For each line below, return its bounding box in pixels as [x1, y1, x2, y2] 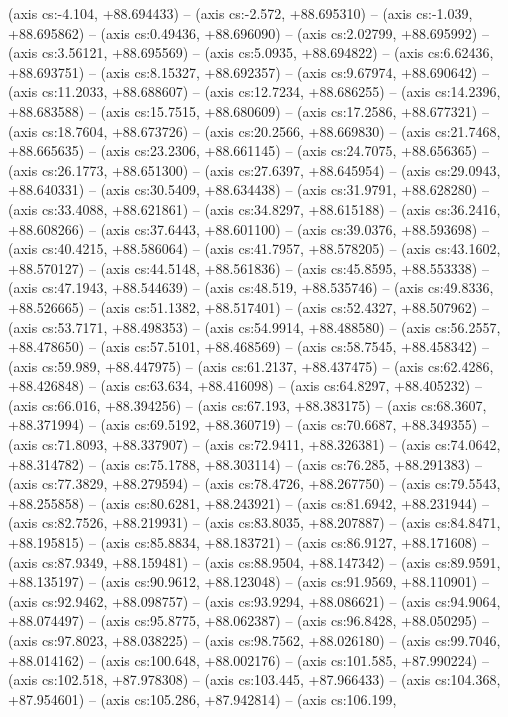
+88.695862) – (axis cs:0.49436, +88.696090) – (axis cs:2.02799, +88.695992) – [8, 22, 489, 43]
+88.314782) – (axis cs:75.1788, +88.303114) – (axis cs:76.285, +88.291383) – [8, 453, 482, 474]
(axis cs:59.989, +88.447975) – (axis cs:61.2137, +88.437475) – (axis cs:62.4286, [8, 355, 494, 376]
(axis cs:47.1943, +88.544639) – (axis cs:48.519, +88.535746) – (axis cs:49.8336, [8, 277, 494, 298]
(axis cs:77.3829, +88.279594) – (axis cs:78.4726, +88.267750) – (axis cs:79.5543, [8, 473, 501, 494]
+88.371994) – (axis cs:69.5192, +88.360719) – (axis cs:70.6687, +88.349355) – [8, 414, 489, 435]
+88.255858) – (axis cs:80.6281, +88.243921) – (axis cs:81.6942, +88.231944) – [8, 492, 489, 513]
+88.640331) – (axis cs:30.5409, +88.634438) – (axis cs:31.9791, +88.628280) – [8, 179, 489, 200]
